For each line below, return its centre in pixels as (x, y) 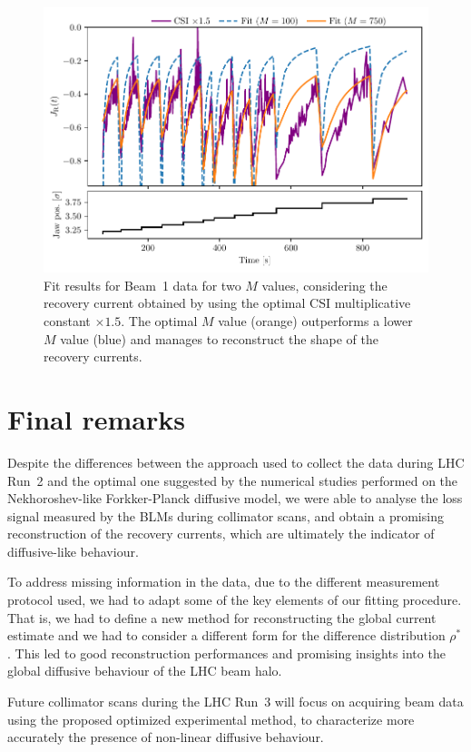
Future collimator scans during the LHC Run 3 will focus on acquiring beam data (235, 702)
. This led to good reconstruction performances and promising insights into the (226, 653)
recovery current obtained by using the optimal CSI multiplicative (227, 303)
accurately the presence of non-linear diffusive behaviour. (166, 737)
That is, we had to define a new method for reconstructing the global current (222, 617)
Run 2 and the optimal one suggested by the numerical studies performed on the (233, 480)
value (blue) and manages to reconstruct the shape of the (219, 338)
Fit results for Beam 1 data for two (142, 285)
